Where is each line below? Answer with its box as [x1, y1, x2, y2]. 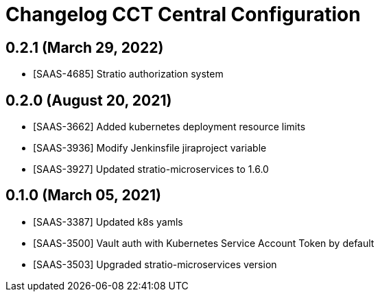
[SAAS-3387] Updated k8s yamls [33, 215, 183, 228]
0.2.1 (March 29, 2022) [5, 38, 164, 56]
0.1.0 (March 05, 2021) [5, 187, 162, 204]
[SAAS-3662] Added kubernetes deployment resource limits [33, 121, 306, 133]
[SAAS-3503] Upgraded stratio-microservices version [33, 258, 277, 270]
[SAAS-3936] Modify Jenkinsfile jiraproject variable [33, 142, 267, 154]
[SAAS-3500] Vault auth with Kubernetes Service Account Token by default [33, 237, 375, 249]
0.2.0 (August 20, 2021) [5, 91, 172, 109]
